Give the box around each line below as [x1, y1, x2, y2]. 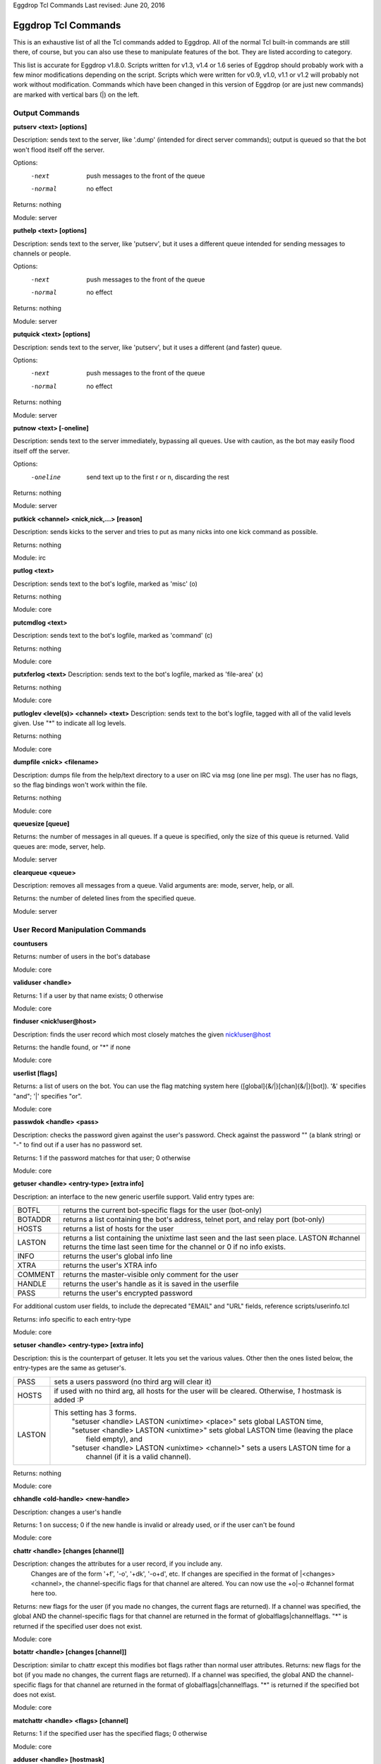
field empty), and [85, 1434, 143, 1444]
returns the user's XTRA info [63, 1260, 157, 1270]
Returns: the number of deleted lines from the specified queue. [13, 894, 197, 902]
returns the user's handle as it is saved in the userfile [63, 1279, 239, 1289]
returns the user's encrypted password [63, 1288, 193, 1298]
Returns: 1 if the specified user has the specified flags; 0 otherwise [13, 1729, 207, 1738]
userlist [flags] [13, 1069, 58, 1077]
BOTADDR [17, 1214, 52, 1224]
